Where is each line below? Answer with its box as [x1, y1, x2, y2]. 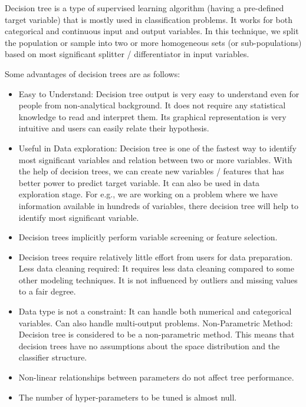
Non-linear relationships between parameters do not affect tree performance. [18, 371, 294, 383]
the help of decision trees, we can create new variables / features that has [18, 165, 284, 177]
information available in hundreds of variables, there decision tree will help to [18, 199, 298, 211]
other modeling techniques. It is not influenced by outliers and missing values [18, 273, 298, 286]
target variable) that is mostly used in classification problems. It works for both [5, 13, 293, 25]
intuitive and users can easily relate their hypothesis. [18, 122, 209, 134]
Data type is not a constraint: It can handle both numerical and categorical [18, 305, 292, 317]
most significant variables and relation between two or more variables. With [18, 153, 292, 166]
